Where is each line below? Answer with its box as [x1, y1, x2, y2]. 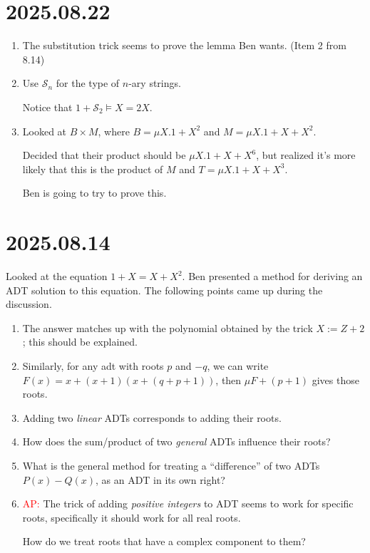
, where [98, 123, 130, 138]
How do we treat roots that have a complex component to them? [22, 534, 306, 549]
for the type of [56, 76, 120, 91]
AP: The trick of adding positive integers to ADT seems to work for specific [22, 496, 354, 511]
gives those [312, 372, 359, 387]
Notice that [22, 99, 73, 114]
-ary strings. [128, 76, 181, 91]
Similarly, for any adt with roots [22, 358, 164, 373]
